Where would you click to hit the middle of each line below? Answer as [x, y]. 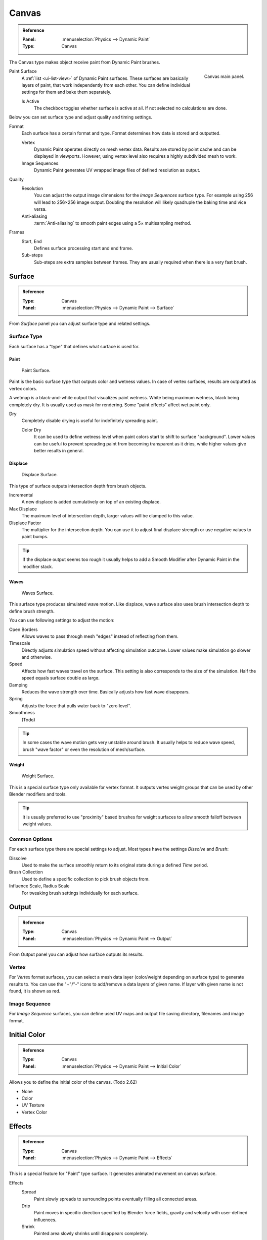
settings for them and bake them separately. [67, 92]
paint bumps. [35, 537]
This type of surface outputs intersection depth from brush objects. [78, 486]
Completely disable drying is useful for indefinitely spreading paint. [90, 421]
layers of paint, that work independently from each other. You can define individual [106, 85]
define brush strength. [32, 611]
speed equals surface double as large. [61, 678]
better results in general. [59, 450]
